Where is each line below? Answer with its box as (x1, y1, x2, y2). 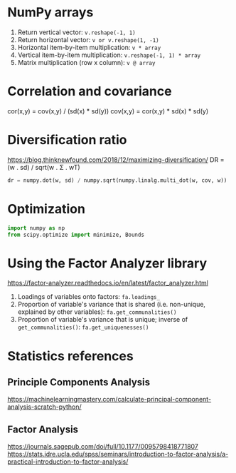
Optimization (7, 200, 85, 217)
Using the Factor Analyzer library (7, 255, 208, 271)
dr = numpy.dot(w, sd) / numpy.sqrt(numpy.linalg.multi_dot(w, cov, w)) (7, 176, 227, 184)
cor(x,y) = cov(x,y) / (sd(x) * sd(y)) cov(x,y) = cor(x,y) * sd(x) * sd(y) (7, 106, 209, 115)
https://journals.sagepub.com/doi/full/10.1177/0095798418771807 (7, 442, 199, 451)
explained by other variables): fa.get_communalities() (17, 307, 177, 316)
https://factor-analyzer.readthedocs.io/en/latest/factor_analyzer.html (7, 279, 208, 288)
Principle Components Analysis (7, 376, 151, 388)
